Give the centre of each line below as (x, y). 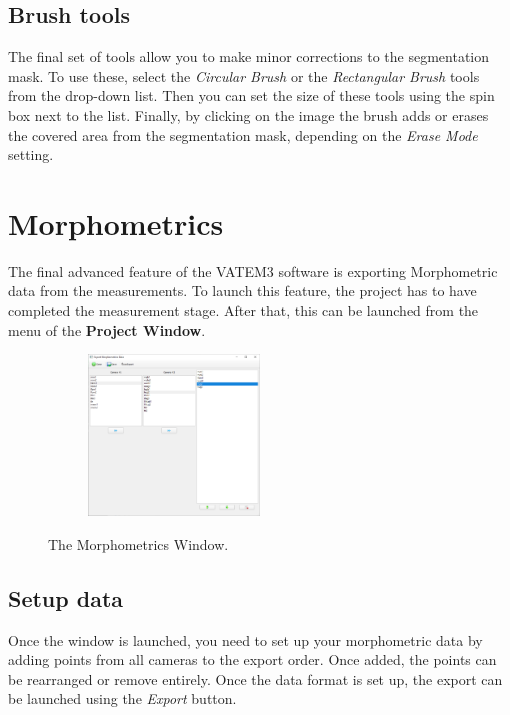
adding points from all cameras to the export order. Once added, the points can (252, 659)
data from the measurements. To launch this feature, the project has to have (242, 290)
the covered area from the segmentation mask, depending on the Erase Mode (243, 134)
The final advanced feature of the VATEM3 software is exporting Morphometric (253, 270)
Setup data (66, 597)
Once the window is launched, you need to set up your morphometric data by (245, 639)
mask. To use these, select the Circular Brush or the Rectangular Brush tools (244, 75)
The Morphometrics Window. (138, 543)
